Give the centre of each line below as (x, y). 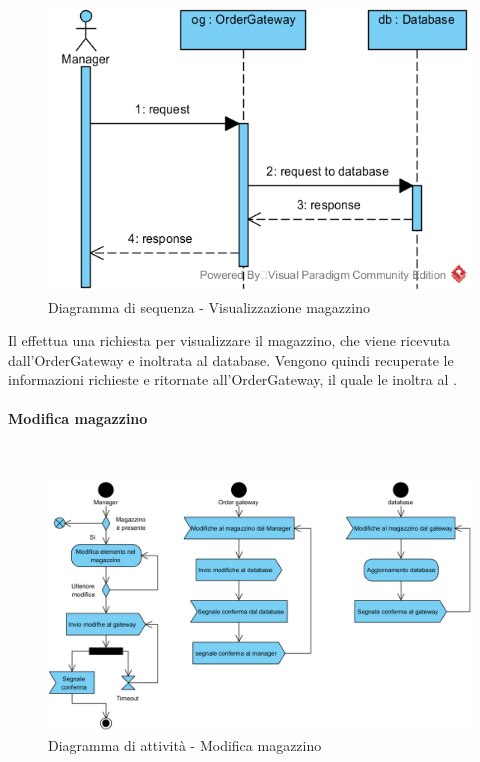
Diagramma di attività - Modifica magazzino (185, 744)
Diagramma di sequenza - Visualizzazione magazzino (209, 306)
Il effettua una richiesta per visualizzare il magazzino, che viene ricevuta (229, 340)
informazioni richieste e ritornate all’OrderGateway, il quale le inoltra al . (232, 379)
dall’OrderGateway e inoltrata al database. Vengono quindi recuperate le (231, 359)
